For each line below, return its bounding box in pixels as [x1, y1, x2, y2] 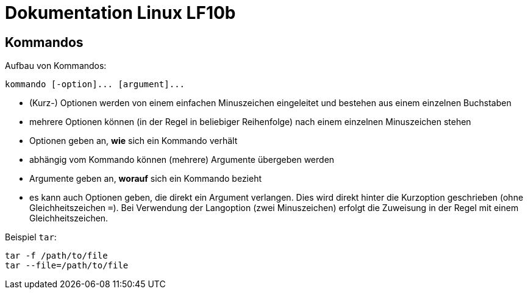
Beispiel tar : [5, 232, 57, 243]
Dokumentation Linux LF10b [5, 2, 236, 23]
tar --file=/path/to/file [5, 260, 129, 271]
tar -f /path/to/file [5, 251, 108, 261]
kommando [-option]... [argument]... [5, 79, 185, 90]
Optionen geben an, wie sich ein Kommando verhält [29, 135, 238, 146]
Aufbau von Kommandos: [5, 60, 107, 71]
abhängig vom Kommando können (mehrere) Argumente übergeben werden [29, 154, 335, 165]
